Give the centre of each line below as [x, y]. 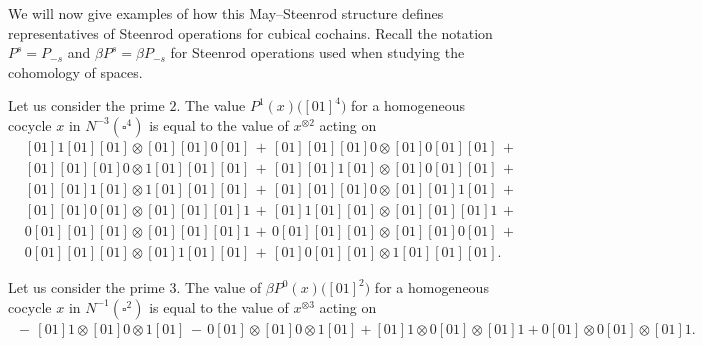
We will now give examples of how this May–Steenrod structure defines [226, 13]
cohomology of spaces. [75, 71]
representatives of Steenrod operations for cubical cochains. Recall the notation [250, 32]
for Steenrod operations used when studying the [317, 52]
